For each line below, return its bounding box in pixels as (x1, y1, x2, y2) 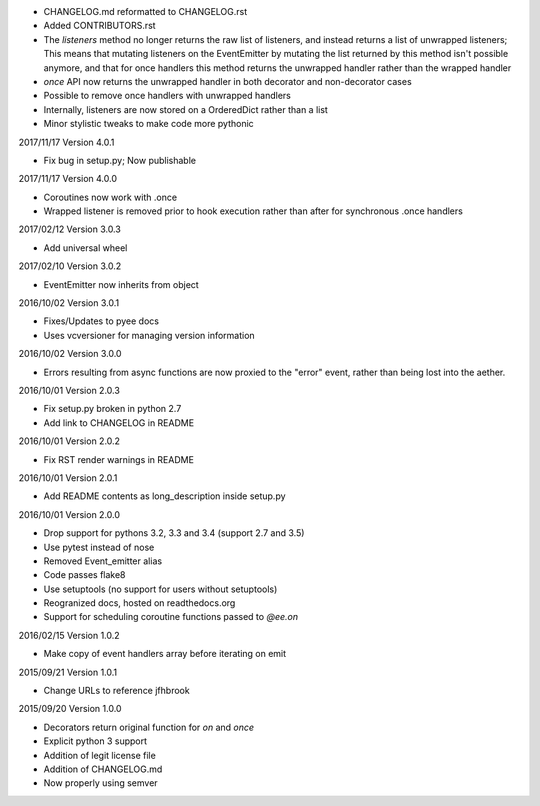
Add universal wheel (43, 241, 128, 254)
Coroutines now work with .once (43, 191, 178, 203)
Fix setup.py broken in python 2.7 (43, 403, 182, 415)
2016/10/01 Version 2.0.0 (18, 508, 120, 520)
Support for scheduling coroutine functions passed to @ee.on (43, 611, 299, 623)
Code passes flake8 (43, 569, 126, 581)
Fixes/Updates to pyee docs (43, 315, 160, 327)
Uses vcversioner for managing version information (43, 329, 255, 341)
